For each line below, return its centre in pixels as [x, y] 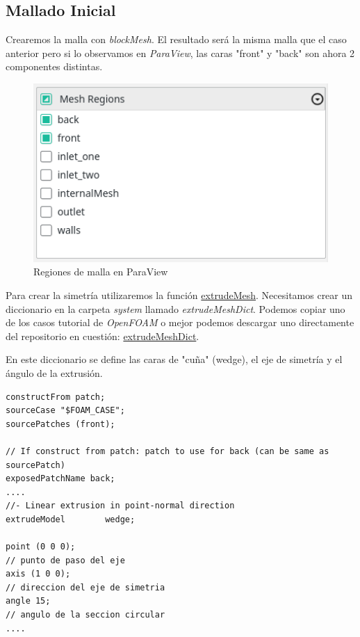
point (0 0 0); [41, 547]
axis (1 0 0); [38, 574]
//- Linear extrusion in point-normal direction [120, 506]
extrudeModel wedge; [71, 519]
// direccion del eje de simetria [85, 587]
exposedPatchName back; [60, 479]
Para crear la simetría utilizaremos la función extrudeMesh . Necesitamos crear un [179, 295]
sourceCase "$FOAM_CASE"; [65, 411]
